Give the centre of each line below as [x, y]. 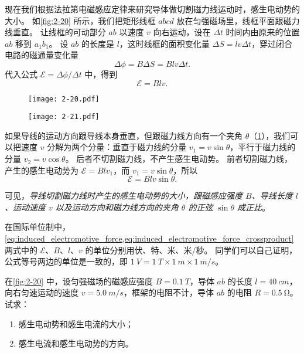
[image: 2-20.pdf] [64, 99]
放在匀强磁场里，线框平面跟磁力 [238, 20]
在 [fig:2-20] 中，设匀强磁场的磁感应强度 [79, 281]
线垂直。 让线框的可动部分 [55, 32]
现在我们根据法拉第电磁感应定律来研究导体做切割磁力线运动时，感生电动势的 [152, 9]
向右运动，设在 [182, 32]
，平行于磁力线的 [263, 147]
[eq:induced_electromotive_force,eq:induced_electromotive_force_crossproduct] [149, 238]
